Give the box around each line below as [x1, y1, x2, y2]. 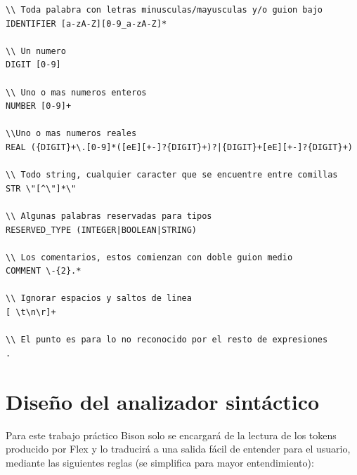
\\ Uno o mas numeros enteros [6, 87, 147, 98]
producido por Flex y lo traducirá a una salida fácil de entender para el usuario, [6, 441, 351, 456]
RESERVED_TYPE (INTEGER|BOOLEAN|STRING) [6, 225, 197, 235]
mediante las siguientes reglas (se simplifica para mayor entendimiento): [6, 455, 314, 469]
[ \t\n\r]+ [6, 307, 56, 318]
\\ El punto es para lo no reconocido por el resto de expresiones [6, 335, 328, 345]
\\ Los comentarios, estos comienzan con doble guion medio [6, 252, 293, 262]
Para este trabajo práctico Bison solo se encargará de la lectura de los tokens [6, 427, 337, 442]
